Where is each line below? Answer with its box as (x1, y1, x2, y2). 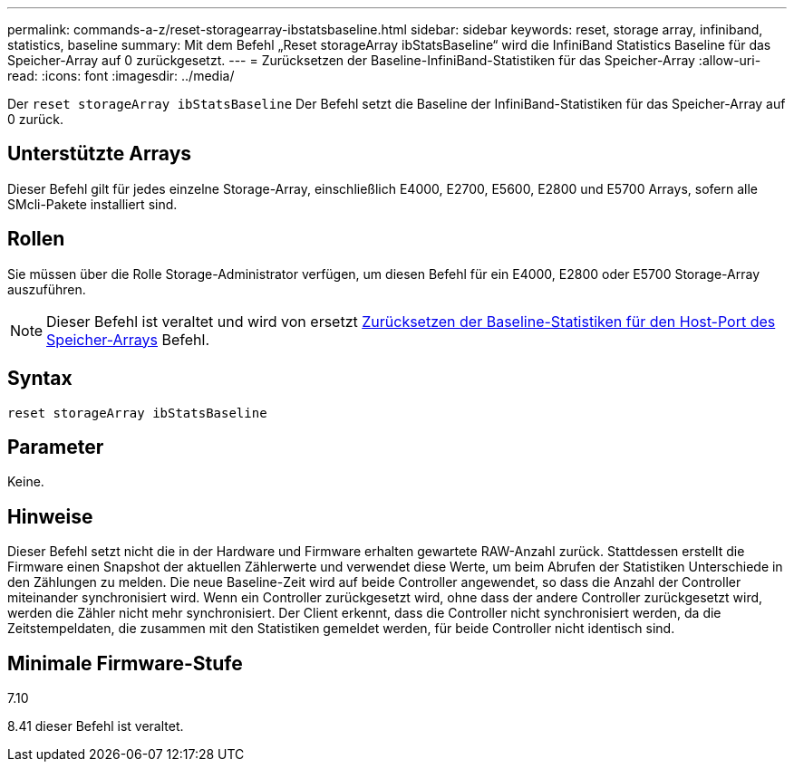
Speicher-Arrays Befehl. (46, 330, 210, 349)
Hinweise (7, 505, 93, 528)
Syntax (7, 367, 73, 390)
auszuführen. (7, 281, 86, 297)
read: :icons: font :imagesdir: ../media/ (7, 68, 235, 83)
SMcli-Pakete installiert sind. (7, 196, 178, 212)
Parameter (7, 435, 104, 458)
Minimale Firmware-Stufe (7, 651, 243, 675)
